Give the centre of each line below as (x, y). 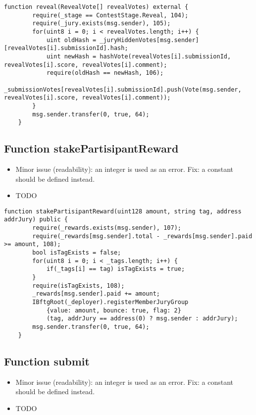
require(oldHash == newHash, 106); (105, 73)
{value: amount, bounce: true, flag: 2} (114, 310)
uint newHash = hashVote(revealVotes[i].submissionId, (139, 56)
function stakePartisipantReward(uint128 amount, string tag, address (123, 211)
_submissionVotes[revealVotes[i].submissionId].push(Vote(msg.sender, (123, 89)
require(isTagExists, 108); (78, 285)
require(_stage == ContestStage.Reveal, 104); (110, 15)
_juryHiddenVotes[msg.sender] (149, 40)
